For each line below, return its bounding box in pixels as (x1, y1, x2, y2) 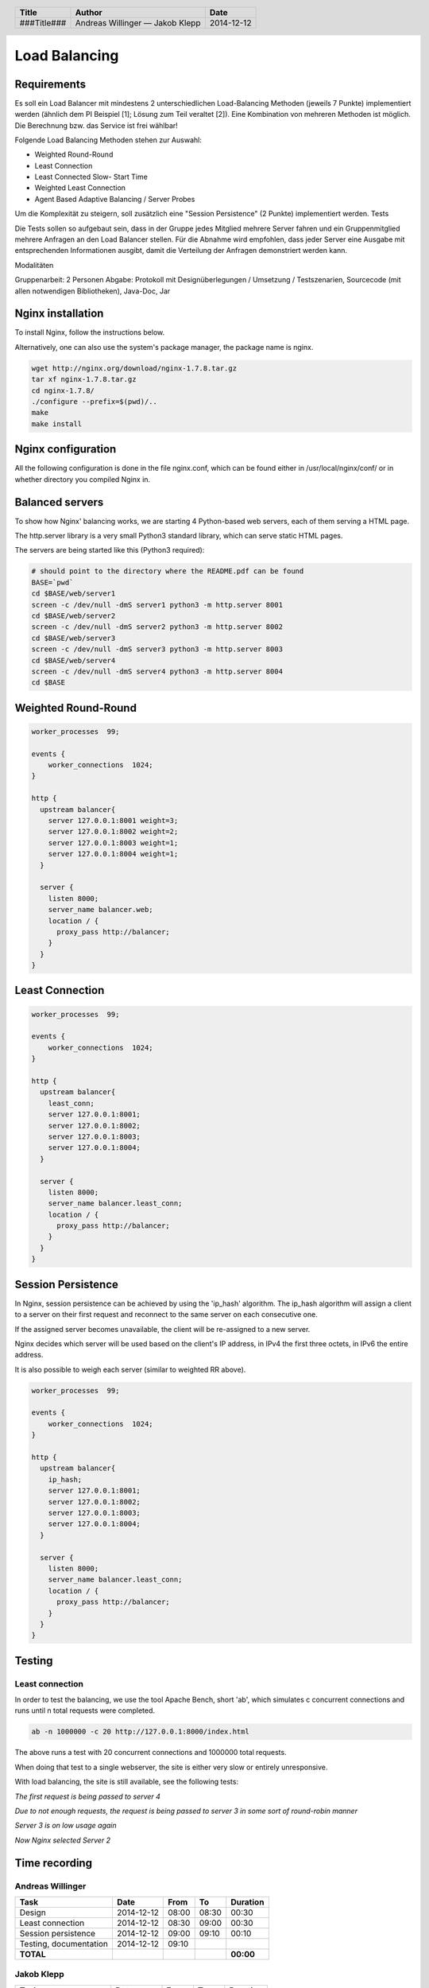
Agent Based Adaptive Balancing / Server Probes (34, 194, 195, 204)
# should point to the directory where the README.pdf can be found (31, 567, 304, 576)
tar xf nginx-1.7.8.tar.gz (31, 375, 137, 384)
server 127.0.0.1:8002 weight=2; (48, 827, 179, 837)
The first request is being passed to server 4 (14, 1792, 160, 1801)
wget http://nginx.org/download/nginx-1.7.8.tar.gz (31, 363, 238, 373)
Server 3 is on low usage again (14, 1821, 117, 1831)
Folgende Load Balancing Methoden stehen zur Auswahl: (14, 135, 202, 145)
